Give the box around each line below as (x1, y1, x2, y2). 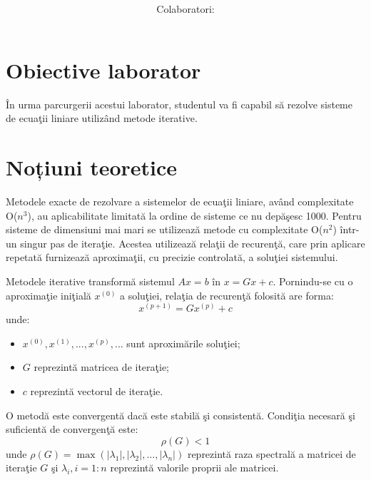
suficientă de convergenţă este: (6, 422, 138, 436)
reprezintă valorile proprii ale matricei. (110, 460, 279, 475)
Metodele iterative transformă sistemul (6, 274, 175, 288)
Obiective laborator (6, 55, 201, 84)
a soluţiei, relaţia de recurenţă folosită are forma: (120, 287, 334, 302)
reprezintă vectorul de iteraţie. (30, 383, 163, 398)
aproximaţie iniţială (6, 287, 91, 302)
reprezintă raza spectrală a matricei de (187, 446, 356, 461)
